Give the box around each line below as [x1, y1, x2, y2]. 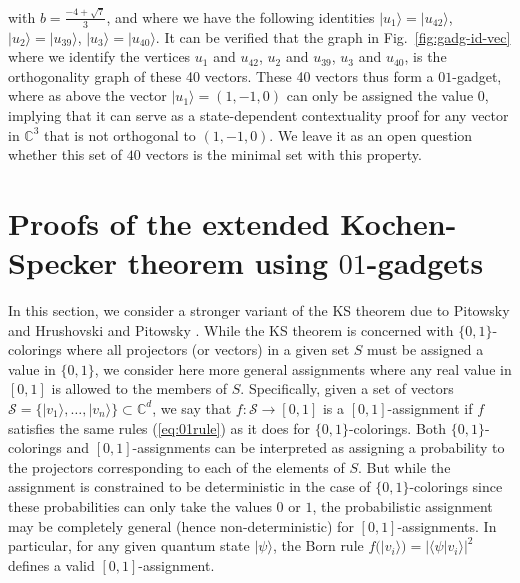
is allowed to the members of [51, 378, 228, 399]
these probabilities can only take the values [8, 495, 272, 516]
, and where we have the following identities [106, 6, 375, 27]
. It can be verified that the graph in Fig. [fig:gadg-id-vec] [155, 26, 511, 47]
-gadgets [366, 242, 484, 283]
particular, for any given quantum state [8, 535, 250, 556]
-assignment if [387, 397, 473, 418]
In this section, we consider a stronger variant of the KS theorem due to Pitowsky [8, 300, 510, 320]
